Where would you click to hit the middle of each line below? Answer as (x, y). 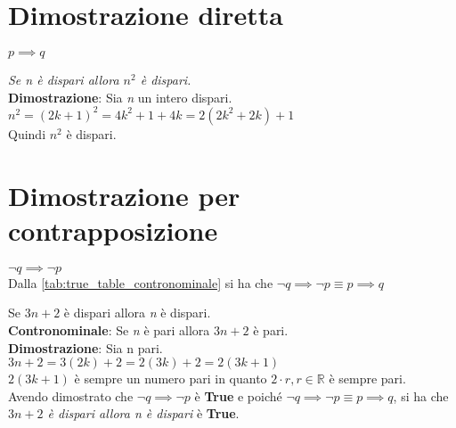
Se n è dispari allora (64, 80)
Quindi (27, 133)
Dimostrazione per (124, 195)
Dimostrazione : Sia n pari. (85, 347)
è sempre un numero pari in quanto (171, 379)
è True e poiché (238, 395)
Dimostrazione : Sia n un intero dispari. (120, 97)
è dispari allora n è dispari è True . (143, 413)
